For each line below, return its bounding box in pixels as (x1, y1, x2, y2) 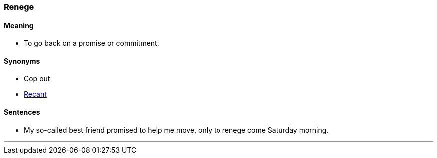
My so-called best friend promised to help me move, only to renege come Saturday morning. (24, 125, 329, 134)
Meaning (4, 21, 34, 30)
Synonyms (4, 56, 40, 65)
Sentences (4, 108, 40, 117)
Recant (24, 90, 47, 99)
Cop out (24, 74, 50, 83)
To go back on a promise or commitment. (24, 39, 159, 48)
